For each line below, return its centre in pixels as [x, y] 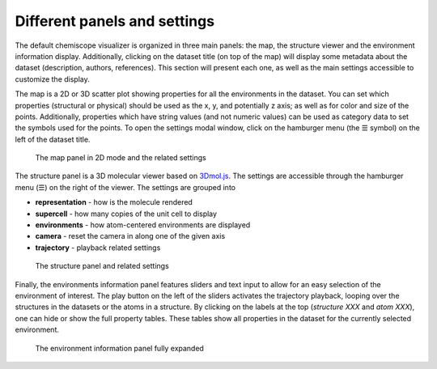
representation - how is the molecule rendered [114, 202]
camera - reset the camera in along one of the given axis [130, 236]
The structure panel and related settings [102, 266]
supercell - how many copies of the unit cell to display [126, 214]
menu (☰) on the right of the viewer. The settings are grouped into [125, 187]
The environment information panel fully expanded [119, 348]
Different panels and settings [115, 21]
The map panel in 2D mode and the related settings [121, 158]
